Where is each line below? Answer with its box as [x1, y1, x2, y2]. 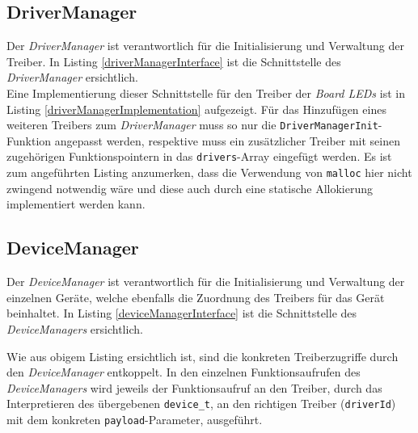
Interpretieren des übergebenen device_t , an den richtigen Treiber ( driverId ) [6, 395, 396, 412]
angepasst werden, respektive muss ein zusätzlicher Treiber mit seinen [54, 132, 401, 149]
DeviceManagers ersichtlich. [6, 320, 143, 337]
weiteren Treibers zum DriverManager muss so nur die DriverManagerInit [6, 116, 378, 133]
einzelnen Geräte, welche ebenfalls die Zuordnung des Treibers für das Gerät [6, 288, 385, 305]
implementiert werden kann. [6, 195, 146, 212]
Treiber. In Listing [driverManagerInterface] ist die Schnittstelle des [6, 53, 341, 69]
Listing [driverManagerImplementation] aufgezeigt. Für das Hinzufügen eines [6, 100, 386, 117]
